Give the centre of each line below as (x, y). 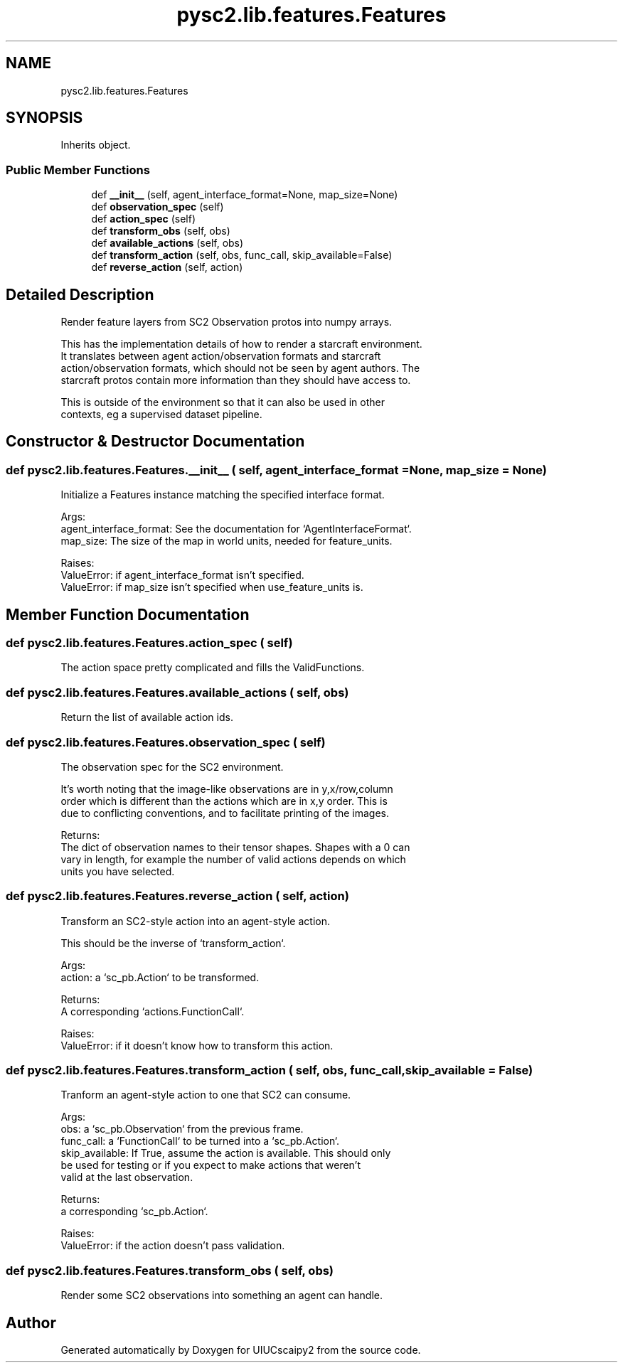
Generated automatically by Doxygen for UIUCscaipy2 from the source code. (241, 1350)
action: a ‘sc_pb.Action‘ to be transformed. (160, 977)
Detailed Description (80, 294)
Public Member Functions (78, 170)
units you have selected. (118, 871)
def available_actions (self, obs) (167, 243)
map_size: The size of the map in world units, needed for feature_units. (227, 541)
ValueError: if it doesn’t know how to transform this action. (197, 1045)
